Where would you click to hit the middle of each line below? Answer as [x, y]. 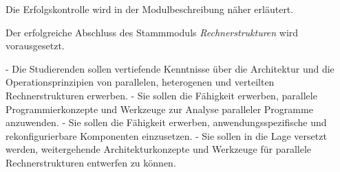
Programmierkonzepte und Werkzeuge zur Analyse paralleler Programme [159, 109]
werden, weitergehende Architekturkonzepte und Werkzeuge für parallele [159, 149]
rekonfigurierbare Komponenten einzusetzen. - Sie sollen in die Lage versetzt [166, 135]
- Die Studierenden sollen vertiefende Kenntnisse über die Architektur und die [170, 68]
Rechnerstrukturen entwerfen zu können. [91, 162]
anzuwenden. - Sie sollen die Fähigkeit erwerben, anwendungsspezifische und [166, 122]
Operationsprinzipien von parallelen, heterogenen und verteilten [140, 82]
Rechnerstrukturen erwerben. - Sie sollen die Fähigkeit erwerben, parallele [161, 95]
